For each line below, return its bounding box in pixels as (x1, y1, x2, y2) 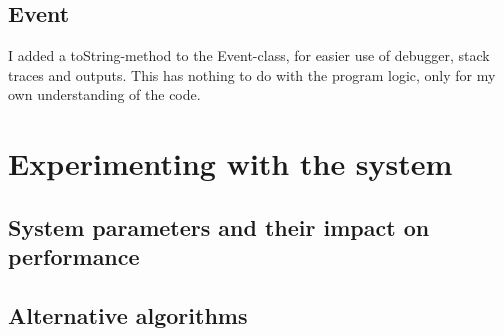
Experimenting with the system (8, 143, 453, 184)
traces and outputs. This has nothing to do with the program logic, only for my (8, 64, 496, 85)
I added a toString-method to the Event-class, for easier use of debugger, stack (8, 45, 490, 66)
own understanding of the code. (8, 84, 201, 105)
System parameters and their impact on (8, 211, 430, 242)
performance (8, 241, 140, 272)
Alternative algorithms (8, 299, 248, 330)
